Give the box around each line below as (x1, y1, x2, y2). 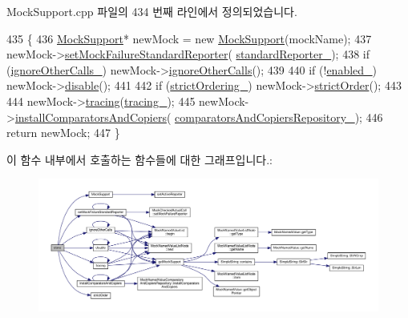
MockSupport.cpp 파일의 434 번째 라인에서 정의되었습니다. (6, 3, 297, 19)
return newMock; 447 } (6, 124, 120, 141)
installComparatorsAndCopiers (14, 108, 167, 125)
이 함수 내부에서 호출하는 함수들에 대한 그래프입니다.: (6, 151, 273, 167)
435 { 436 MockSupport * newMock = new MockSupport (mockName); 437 (6, 30, 372, 46)
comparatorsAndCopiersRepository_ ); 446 (175, 108, 383, 125)
